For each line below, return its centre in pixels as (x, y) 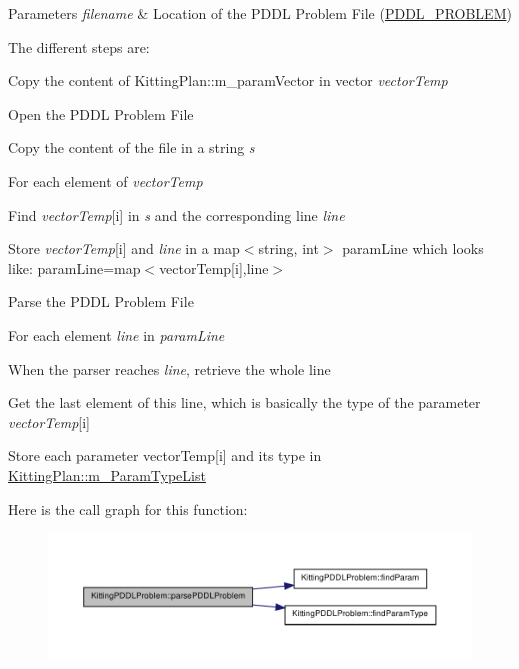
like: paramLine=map (74, 267)
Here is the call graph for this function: (128, 508)
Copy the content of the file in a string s (131, 147)
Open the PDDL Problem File (101, 113)
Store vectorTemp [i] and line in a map (124, 248)
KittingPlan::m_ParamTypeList (107, 474)
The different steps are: (79, 46)
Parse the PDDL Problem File (101, 301)
